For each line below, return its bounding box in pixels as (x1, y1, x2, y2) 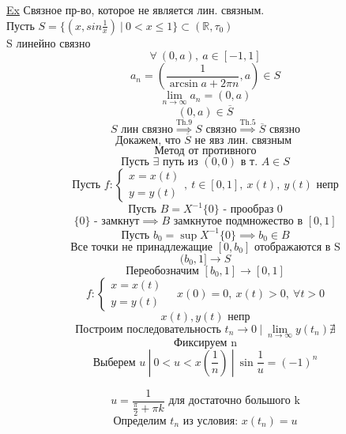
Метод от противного (154, 145, 257, 157)
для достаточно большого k (168, 395, 300, 407)
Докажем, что (115, 134, 181, 146)
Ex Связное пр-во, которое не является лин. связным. (6, 2, 265, 17)
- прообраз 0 (223, 204, 283, 216)
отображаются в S (254, 241, 340, 253)
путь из (163, 156, 198, 168)
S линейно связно (6, 34, 91, 51)
